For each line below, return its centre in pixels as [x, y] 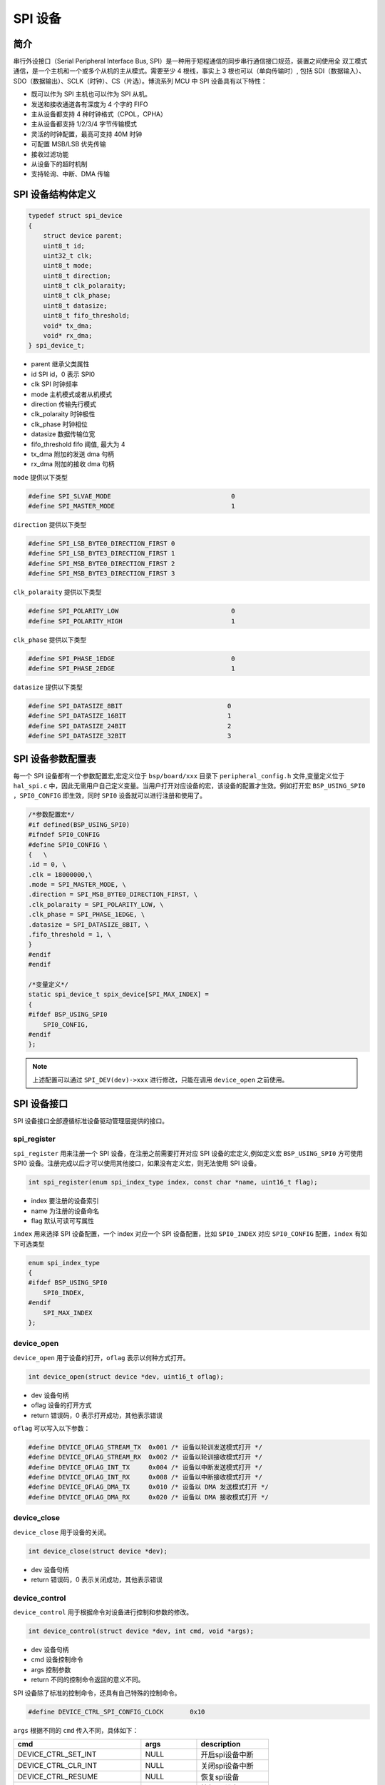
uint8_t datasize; [75, 306]
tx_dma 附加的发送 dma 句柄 [72, 454]
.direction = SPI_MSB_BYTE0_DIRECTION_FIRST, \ [113, 895]
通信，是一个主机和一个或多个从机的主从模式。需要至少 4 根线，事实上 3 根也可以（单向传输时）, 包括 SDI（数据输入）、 [189, 71]
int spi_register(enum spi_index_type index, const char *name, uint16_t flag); [173, 1182]
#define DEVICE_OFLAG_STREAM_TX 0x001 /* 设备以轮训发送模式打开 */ [145, 1447]
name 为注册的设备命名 [65, 1211]
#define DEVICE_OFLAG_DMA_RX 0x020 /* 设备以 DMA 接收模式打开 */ [148, 1497]
